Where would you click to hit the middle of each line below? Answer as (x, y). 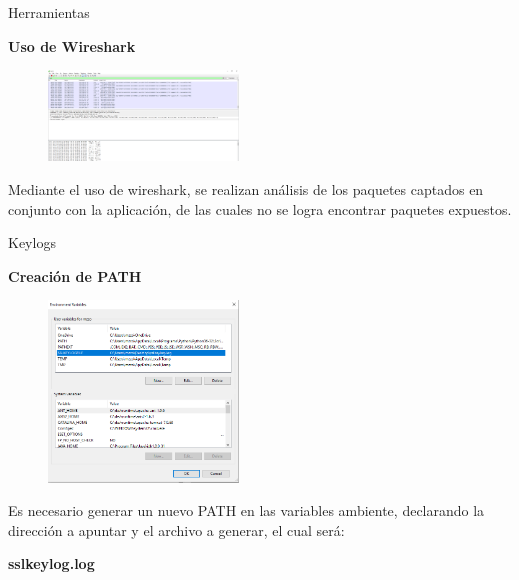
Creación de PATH (75, 275)
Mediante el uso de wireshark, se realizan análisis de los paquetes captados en (246, 189)
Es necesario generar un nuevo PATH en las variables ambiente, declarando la (246, 510)
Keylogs (32, 242)
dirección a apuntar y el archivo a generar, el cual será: (176, 529)
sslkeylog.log (51, 563)
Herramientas (49, 12)
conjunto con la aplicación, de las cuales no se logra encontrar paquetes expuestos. (260, 208)
